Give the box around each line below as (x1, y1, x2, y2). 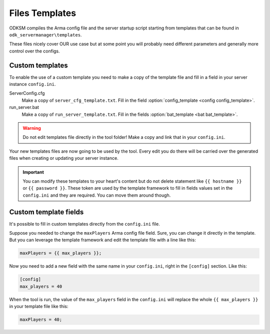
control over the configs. (9, 48, 60, 54)
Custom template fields (9, 208, 84, 216)
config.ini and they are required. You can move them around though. (22, 192, 171, 198)
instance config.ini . (9, 81, 56, 87)
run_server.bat (9, 104, 39, 110)
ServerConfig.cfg (9, 90, 45, 96)
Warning (22, 125, 41, 131)
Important (22, 169, 44, 175)
